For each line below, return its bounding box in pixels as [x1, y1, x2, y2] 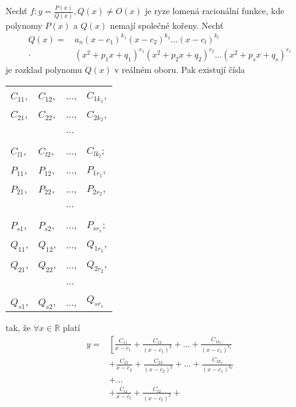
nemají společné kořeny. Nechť [110, 18, 224, 31]
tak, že [6, 321, 31, 334]
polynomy [6, 18, 42, 31]
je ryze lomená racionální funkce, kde [145, 4, 284, 17]
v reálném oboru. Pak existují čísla [114, 63, 245, 76]
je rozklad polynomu [6, 63, 82, 76]
